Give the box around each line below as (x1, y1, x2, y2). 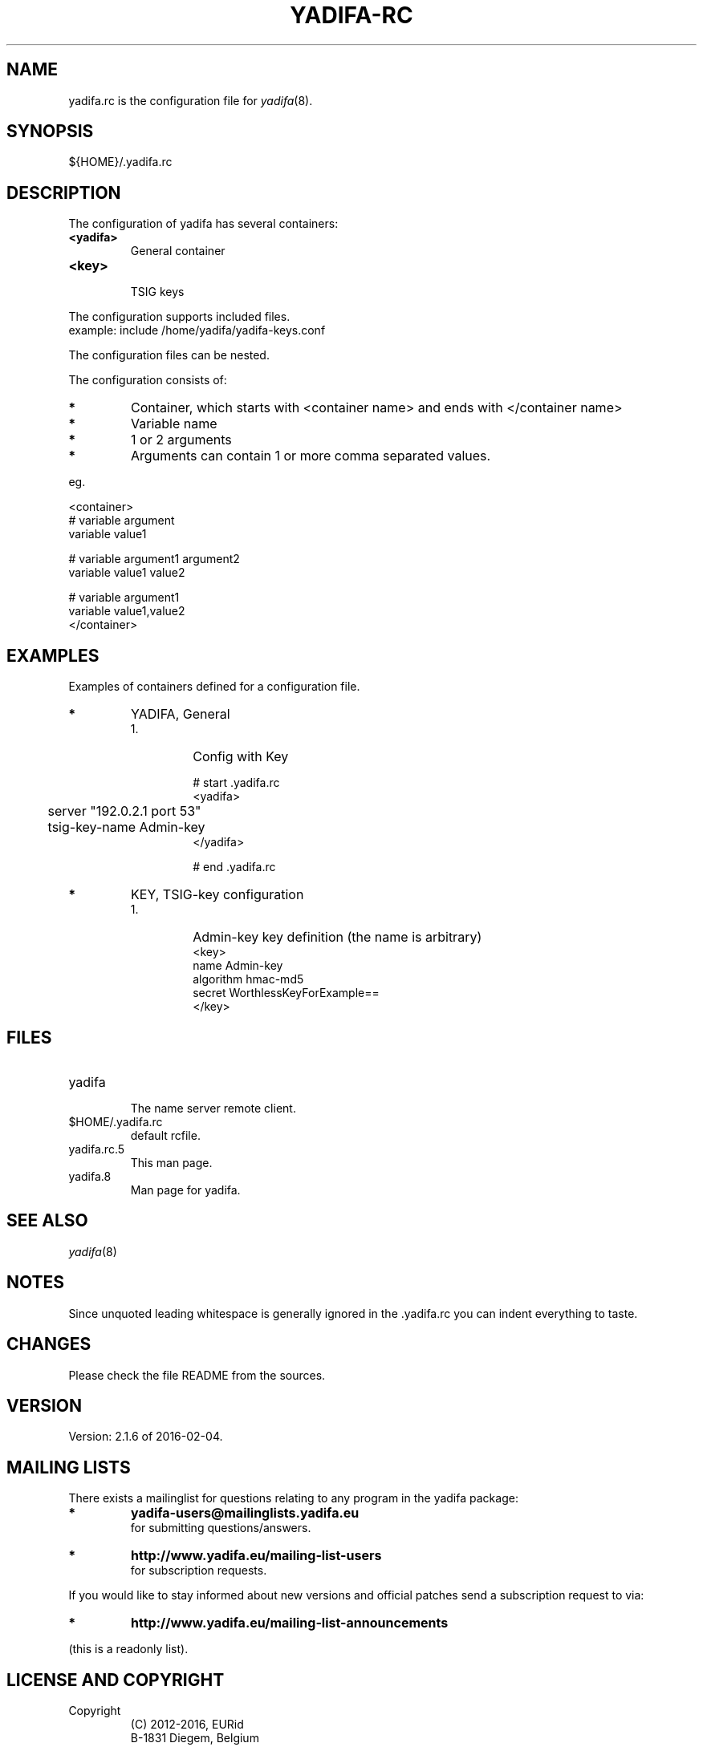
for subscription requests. (130, 1563, 267, 1578)
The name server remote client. (130, 1100, 296, 1115)
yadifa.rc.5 (68, 1141, 125, 1156)
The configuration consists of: (68, 373, 227, 387)
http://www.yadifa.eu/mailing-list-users (131, 1547, 382, 1564)
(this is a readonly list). (68, 1642, 189, 1656)
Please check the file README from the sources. (68, 1368, 326, 1382)
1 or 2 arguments (131, 432, 232, 448)
